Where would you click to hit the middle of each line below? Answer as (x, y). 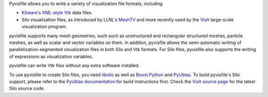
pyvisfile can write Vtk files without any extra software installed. (74, 66)
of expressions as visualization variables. (51, 56)
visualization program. (44, 27)
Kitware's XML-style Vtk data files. (57, 13)
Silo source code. (27, 89)
